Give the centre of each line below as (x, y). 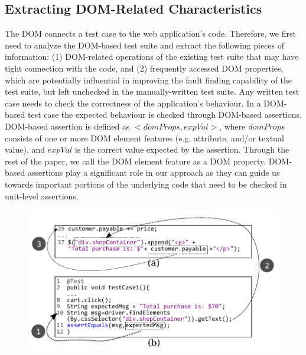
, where (232, 126)
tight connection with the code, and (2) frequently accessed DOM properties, (144, 68)
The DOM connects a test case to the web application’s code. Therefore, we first (150, 33)
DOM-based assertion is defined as (67, 126)
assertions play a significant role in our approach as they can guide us (154, 172)
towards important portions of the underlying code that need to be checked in (146, 184)
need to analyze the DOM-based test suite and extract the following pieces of (145, 45)
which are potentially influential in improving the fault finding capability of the (148, 80)
